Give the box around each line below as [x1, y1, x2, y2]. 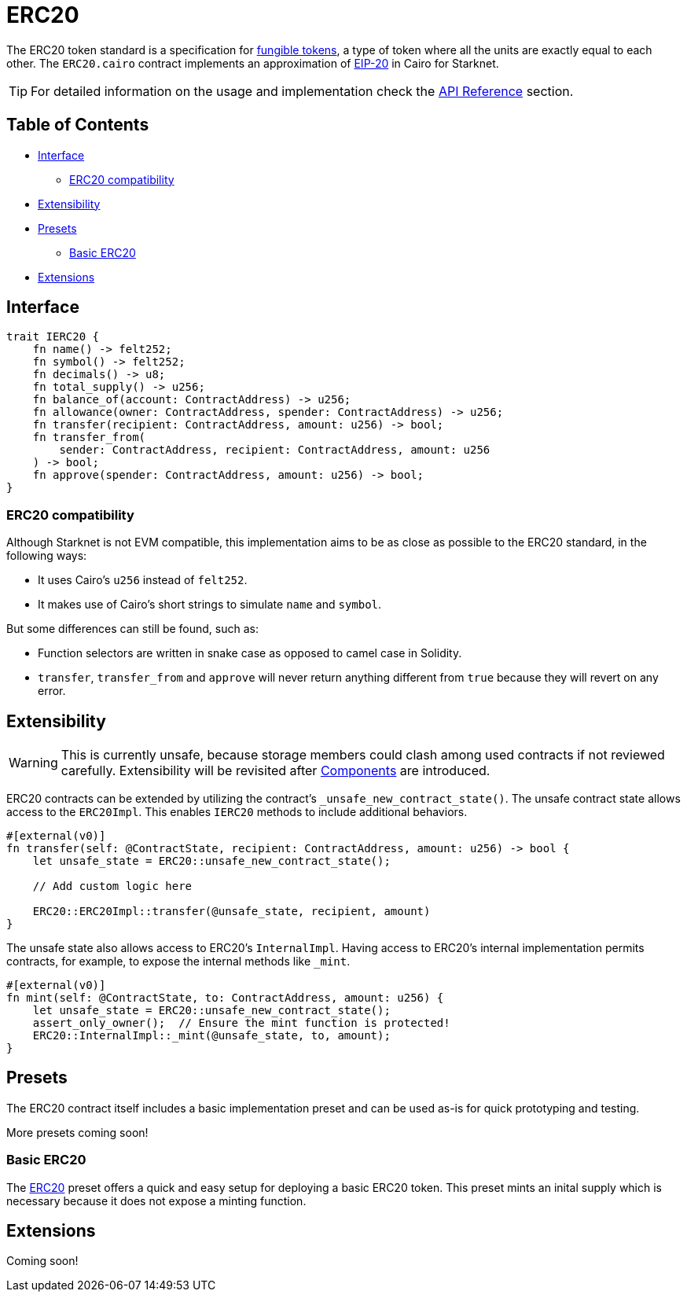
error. [38, 684, 66, 698]
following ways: [6, 549, 87, 563]
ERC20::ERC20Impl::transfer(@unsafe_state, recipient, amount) [32, 905, 431, 918]
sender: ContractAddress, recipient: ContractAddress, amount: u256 [59, 443, 490, 457]
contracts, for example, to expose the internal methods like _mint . [6, 954, 351, 969]
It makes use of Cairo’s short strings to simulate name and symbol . [38, 598, 382, 612]
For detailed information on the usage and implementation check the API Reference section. [31, 83, 574, 99]
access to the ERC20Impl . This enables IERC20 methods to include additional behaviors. [6, 805, 468, 819]
